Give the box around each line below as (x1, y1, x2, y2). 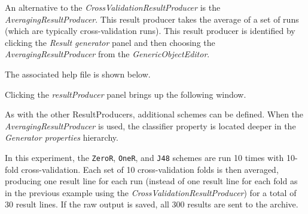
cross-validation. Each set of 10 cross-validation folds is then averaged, (21, 163, 279, 175)
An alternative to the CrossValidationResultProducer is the (5, 1, 221, 13)
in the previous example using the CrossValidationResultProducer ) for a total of (5, 186, 297, 199)
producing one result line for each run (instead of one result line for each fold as (5, 175, 298, 187)
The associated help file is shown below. (5, 67, 151, 80)
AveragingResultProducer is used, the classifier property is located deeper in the (5, 119, 296, 132)
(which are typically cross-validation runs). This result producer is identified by (5, 24, 295, 37)
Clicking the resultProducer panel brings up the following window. (5, 88, 246, 100)
